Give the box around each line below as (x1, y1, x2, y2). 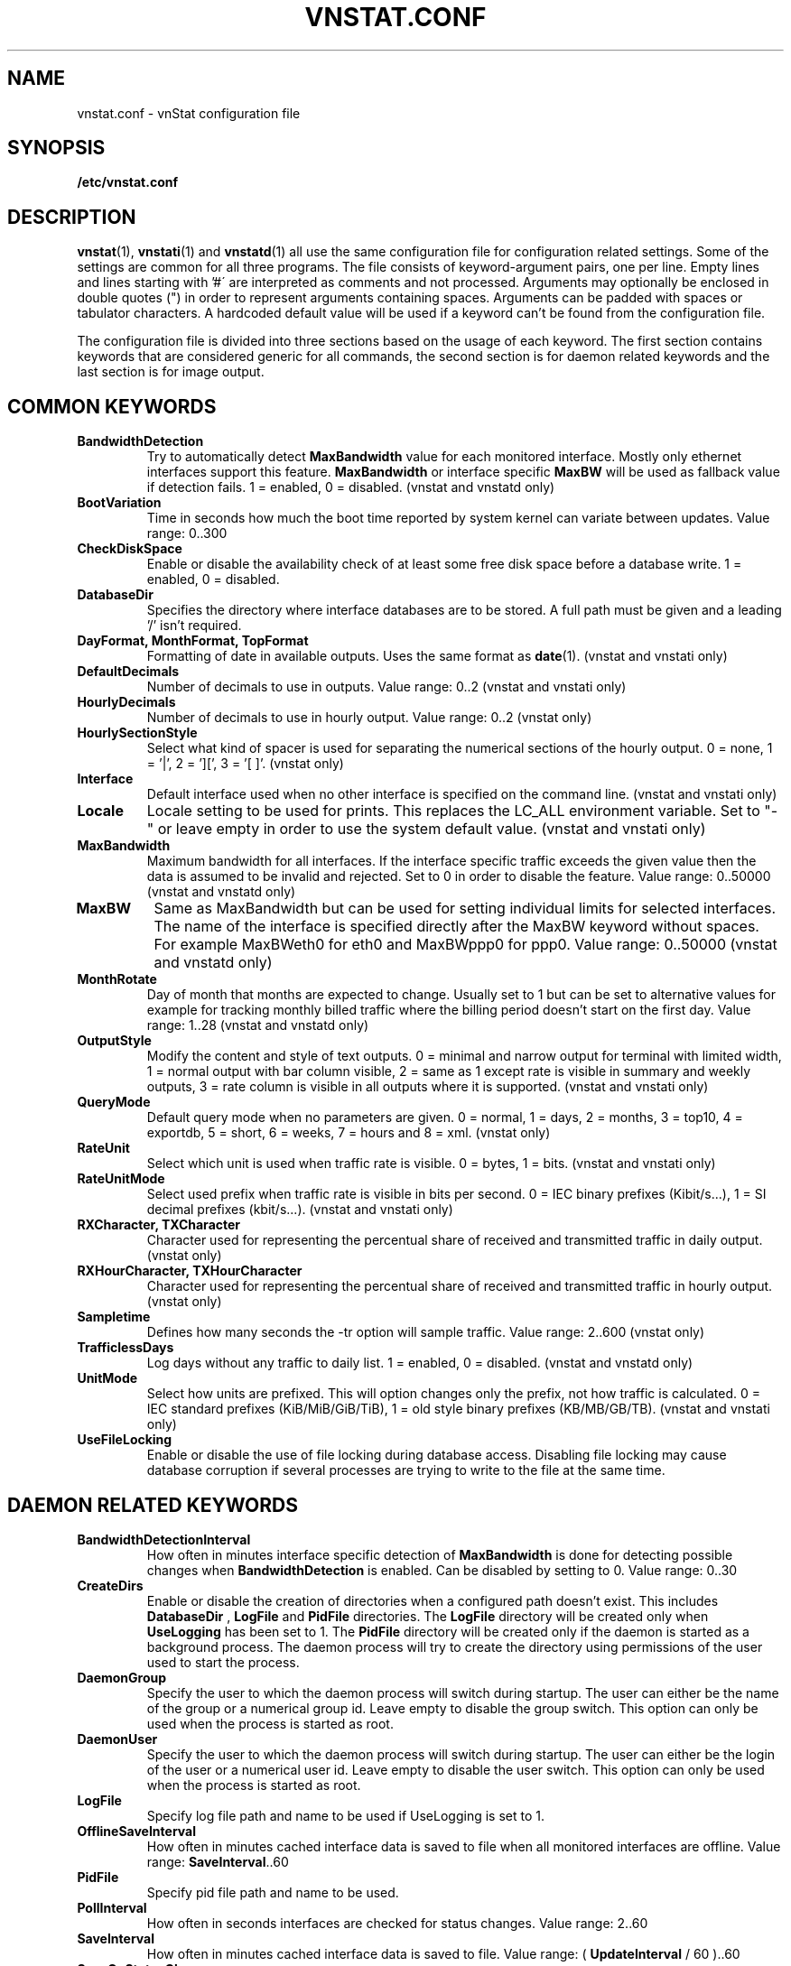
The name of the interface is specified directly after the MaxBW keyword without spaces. (154, 917, 759, 936)
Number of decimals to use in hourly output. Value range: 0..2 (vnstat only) (146, 709, 592, 726)
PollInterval (77, 1899, 147, 1915)
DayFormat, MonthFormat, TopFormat (77, 633, 309, 649)
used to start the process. (146, 1654, 300, 1670)
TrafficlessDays (77, 1340, 174, 1356)
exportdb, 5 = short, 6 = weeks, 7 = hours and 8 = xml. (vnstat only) (146, 1125, 551, 1141)
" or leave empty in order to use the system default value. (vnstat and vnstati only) (146, 820, 706, 839)
